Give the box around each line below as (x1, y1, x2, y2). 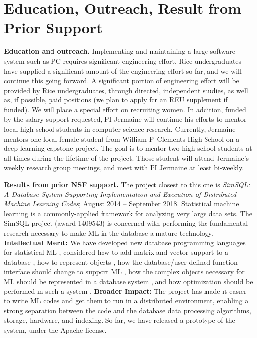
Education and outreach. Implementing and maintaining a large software (4, 46, 235, 56)
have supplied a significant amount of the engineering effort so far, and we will (4, 65, 242, 76)
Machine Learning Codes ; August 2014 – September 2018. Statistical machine (4, 198, 239, 209)
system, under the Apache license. (4, 324, 107, 335)
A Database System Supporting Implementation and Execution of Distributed (4, 189, 237, 199)
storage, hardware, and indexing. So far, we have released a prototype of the (4, 315, 235, 325)
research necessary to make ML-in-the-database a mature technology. (4, 228, 213, 238)
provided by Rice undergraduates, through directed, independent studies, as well (4, 85, 248, 95)
